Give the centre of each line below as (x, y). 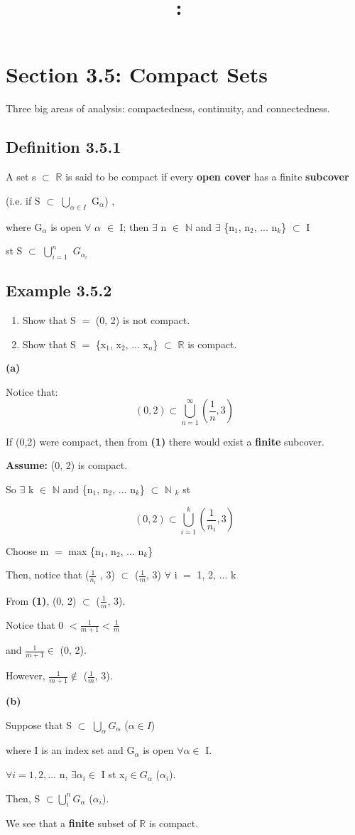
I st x (113, 774)
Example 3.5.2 (59, 290)
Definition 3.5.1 (64, 147)
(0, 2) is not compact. (143, 320)
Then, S (23, 798)
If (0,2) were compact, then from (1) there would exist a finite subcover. (165, 441)
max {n (84, 550)
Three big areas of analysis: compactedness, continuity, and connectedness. (168, 108)
